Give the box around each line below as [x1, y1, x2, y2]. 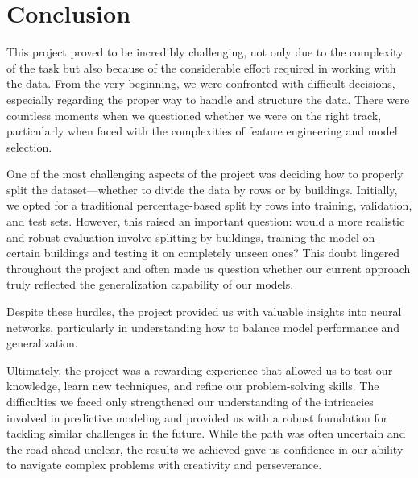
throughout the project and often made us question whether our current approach [6, 260, 411, 276]
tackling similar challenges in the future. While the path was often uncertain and [6, 425, 406, 442]
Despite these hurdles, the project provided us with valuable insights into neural [6, 303, 402, 320]
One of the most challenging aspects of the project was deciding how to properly [6, 165, 404, 182]
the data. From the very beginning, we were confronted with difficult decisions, [6, 75, 395, 92]
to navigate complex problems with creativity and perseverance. [6, 456, 322, 473]
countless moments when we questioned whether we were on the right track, [6, 106, 382, 123]
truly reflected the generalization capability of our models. [6, 276, 294, 293]
